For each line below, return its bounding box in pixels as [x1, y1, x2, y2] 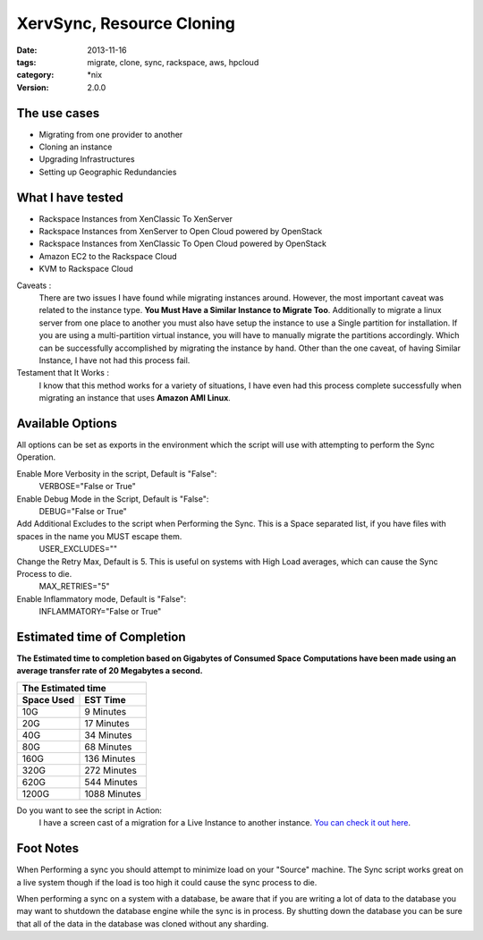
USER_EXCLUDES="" [38, 544, 118, 555]
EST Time [84, 693, 126, 706]
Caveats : [16, 280, 52, 291]
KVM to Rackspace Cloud [38, 264, 133, 275]
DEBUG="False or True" [38, 506, 127, 517]
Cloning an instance [38, 141, 113, 152]
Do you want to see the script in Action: [16, 805, 163, 816]
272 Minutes [84, 764, 138, 776]
